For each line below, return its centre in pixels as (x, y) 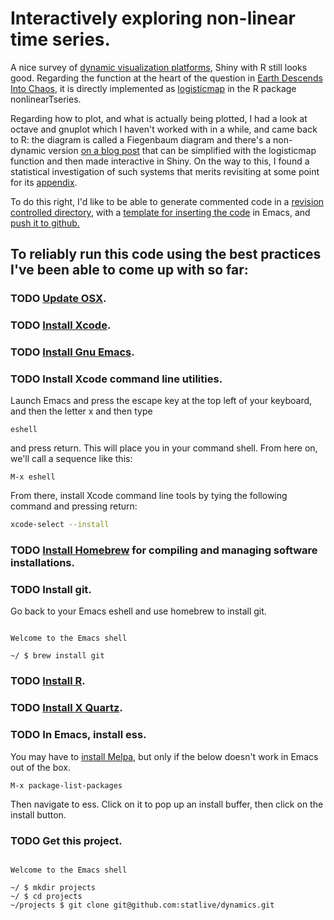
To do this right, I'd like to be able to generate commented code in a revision (167, 201)
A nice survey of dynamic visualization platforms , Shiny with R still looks (159, 67)
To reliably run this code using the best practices (166, 254)
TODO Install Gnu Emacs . (72, 352)
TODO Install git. (51, 590)
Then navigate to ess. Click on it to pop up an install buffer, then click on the (167, 804)
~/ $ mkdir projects (53, 887)
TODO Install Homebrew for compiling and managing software (164, 550)
